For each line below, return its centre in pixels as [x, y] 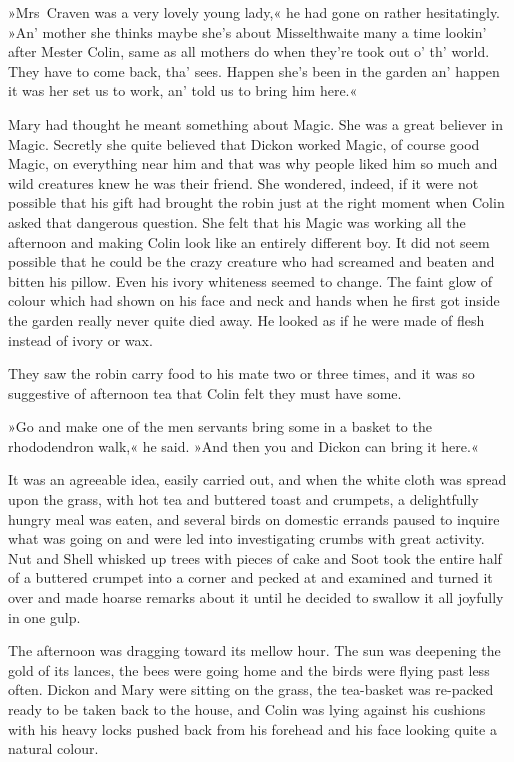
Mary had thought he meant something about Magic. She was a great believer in [255, 123]
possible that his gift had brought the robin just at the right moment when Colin [256, 202]
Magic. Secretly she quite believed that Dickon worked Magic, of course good [244, 143]
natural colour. [53, 748]
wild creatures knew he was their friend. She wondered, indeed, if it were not [243, 182]
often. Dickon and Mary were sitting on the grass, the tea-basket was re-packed [251, 689]
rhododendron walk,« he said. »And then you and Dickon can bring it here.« [243, 445]
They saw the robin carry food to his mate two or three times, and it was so [241, 373]
